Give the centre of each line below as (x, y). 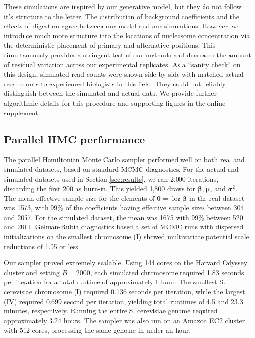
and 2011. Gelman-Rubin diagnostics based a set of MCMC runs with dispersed (124, 227)
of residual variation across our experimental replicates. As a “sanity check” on (122, 64)
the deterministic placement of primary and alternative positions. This (110, 45)
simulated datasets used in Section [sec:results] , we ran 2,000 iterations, (111, 179)
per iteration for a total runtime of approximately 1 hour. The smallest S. (115, 282)
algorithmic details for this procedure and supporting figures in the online (115, 102)
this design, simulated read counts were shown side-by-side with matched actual (124, 74)
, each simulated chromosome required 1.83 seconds (167, 272)
